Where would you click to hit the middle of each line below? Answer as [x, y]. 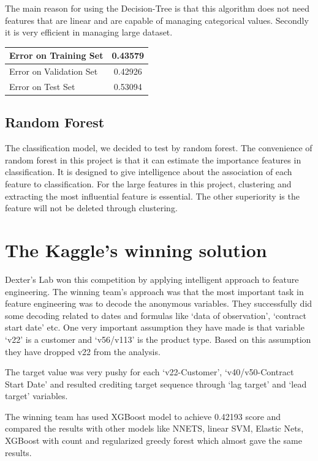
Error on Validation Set [54, 71]
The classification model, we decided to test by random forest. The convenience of [159, 148]
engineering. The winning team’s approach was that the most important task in [154, 291]
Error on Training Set [56, 55]
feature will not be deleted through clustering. [91, 208]
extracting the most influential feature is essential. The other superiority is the [152, 196]
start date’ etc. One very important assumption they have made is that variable [155, 327]
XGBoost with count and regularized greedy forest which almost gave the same [153, 440]
